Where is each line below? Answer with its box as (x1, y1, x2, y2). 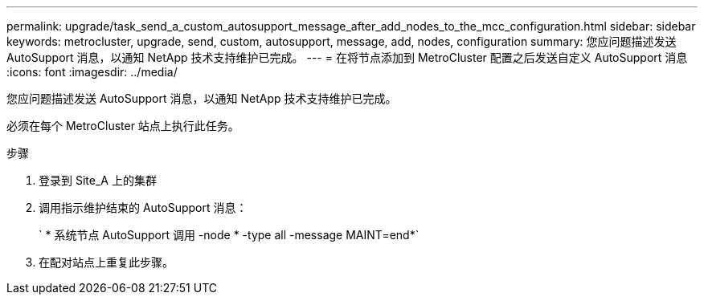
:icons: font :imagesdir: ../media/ (6, 65, 178, 79)
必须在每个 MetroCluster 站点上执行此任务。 (6, 119, 239, 132)
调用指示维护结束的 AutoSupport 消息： (39, 201, 248, 214)
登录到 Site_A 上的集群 (39, 173, 157, 187)
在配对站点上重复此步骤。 (39, 255, 174, 269)
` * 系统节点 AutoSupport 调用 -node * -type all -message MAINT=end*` (39, 228, 420, 242)
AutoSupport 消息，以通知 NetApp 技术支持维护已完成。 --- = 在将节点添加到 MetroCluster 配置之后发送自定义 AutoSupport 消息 (6, 51, 688, 64)
